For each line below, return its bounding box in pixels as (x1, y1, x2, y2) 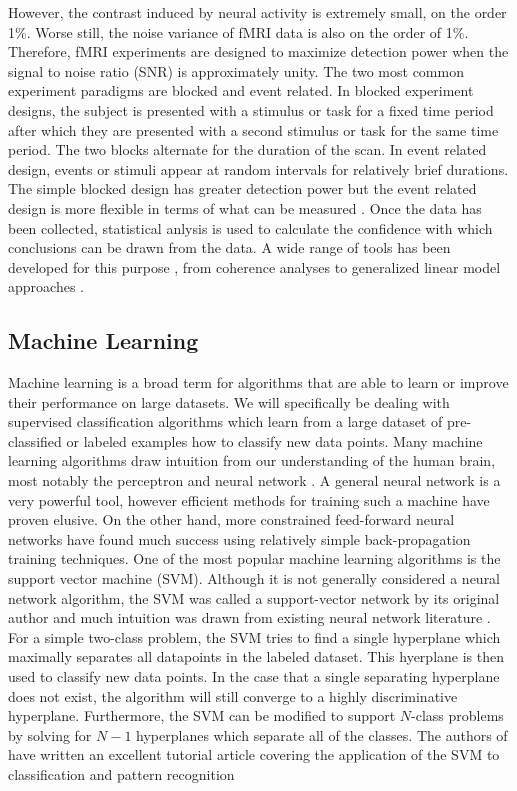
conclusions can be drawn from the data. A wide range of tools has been (8, 237, 451, 258)
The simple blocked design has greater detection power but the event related (8, 178, 477, 199)
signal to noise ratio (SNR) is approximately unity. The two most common (8, 60, 464, 81)
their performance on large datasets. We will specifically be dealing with (8, 391, 450, 412)
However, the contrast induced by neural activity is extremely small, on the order (8, 2, 507, 22)
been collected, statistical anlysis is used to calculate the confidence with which (8, 217, 493, 238)
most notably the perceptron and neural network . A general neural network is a (8, 470, 501, 491)
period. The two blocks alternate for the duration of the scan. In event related (8, 139, 487, 160)
